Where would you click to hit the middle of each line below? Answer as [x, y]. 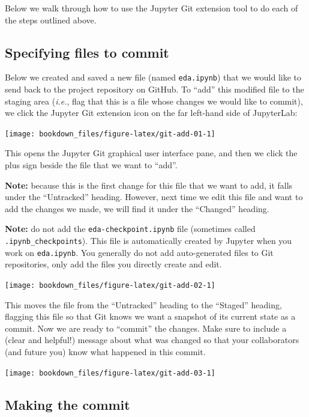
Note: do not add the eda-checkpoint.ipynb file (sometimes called [130, 229]
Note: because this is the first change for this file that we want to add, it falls [149, 185]
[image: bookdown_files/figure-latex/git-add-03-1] [110, 373]
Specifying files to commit [87, 52]
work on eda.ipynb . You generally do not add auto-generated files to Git [139, 252]
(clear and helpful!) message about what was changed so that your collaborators [152, 340]
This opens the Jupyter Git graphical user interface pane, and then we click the [151, 153]
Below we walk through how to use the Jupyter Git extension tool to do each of [151, 8]
